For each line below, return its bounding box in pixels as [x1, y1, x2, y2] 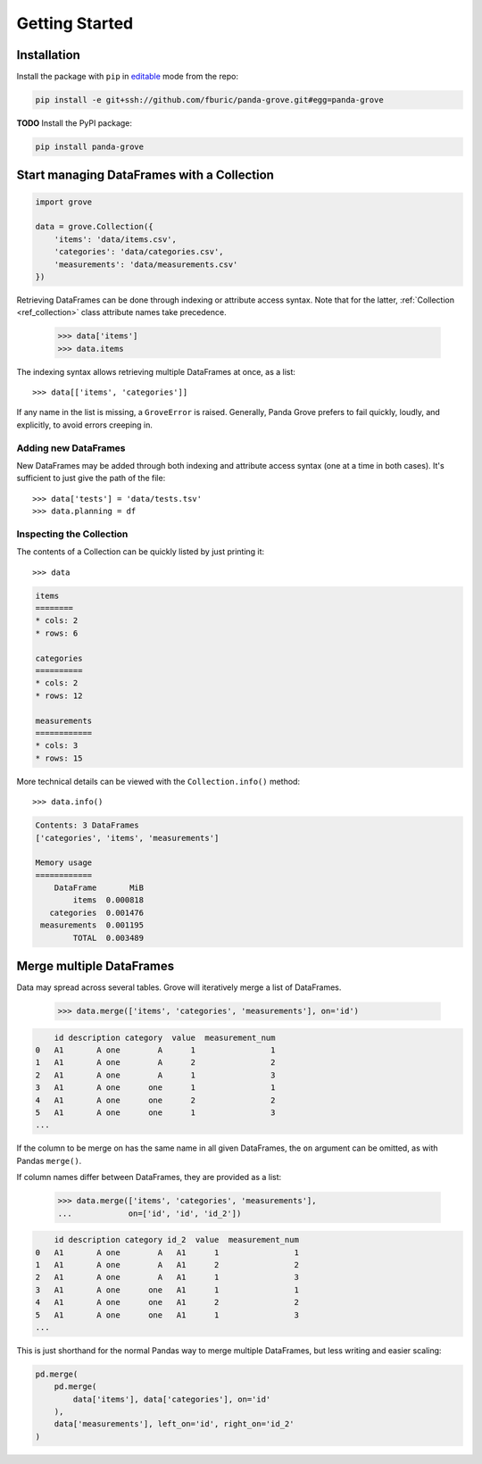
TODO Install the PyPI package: [16, 118, 133, 129]
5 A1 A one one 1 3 [35, 1108, 276, 1118]
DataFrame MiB [54, 883, 145, 893]
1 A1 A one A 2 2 [35, 1058, 276, 1068]
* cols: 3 [35, 741, 79, 751]
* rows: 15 [35, 753, 83, 763]
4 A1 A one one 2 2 [35, 1094, 276, 1105]
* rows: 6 [35, 628, 79, 638]
